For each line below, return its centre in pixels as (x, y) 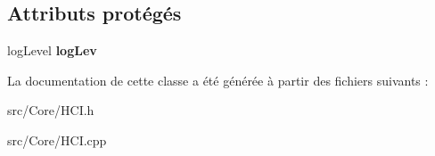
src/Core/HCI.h (51, 110)
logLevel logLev (52, 50)
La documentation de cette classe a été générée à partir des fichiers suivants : (218, 80)
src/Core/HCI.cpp (57, 140)
